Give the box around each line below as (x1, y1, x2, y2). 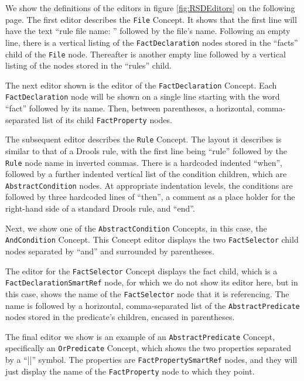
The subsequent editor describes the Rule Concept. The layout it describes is (5, 133, 282, 145)
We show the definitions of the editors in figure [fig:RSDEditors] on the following (5, 2, 295, 13)
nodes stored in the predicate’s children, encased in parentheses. (5, 311, 235, 323)
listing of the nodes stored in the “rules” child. (5, 59, 172, 72)
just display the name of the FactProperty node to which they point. (5, 365, 255, 377)
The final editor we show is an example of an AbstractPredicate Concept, (5, 330, 275, 342)
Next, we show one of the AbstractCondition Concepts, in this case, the (5, 222, 267, 234)
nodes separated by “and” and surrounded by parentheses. (5, 244, 214, 257)
